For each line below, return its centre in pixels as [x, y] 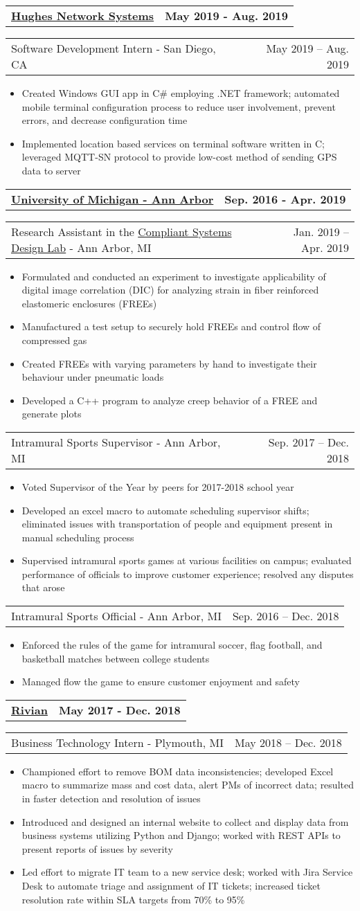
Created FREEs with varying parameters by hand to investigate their [169, 363]
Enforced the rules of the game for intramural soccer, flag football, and [172, 645]
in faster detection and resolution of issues [111, 799]
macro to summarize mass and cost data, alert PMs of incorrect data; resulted [188, 785]
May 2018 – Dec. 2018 [288, 742]
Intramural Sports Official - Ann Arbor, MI [116, 616]
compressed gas [54, 340]
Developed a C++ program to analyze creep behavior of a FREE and [170, 400]
